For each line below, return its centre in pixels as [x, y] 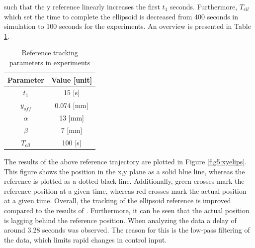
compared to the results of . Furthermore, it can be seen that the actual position [127, 210]
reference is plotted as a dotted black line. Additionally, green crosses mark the [124, 181]
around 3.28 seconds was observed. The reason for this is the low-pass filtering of [127, 230]
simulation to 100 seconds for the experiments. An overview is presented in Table [127, 26]
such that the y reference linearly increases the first [82, 6]
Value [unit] [72, 79]
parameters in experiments [50, 62]
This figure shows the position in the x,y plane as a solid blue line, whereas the [125, 171]
